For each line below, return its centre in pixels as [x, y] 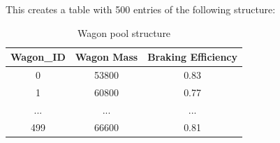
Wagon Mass [106, 57]
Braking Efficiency [192, 57]
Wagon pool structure [124, 32]
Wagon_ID [38, 57]
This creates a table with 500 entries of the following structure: [141, 9]
